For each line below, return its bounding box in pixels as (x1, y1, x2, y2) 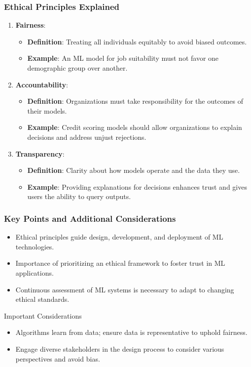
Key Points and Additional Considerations (4, 212, 176, 224)
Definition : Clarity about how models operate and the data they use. (27, 165, 240, 175)
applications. (15, 267, 54, 278)
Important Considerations (4, 310, 82, 321)
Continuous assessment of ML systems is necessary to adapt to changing (15, 284, 234, 294)
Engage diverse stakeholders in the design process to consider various (15, 343, 224, 354)
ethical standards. (15, 294, 70, 304)
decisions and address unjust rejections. (27, 131, 146, 142)
